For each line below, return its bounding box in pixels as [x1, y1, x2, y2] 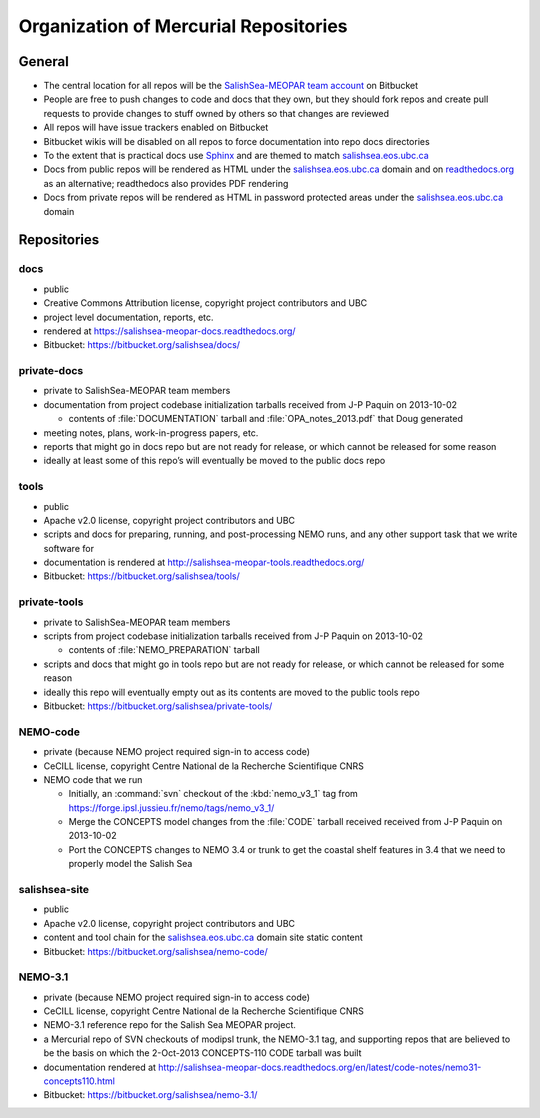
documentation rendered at [43, 1061, 157, 1073]
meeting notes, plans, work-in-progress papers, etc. [43, 426, 259, 439]
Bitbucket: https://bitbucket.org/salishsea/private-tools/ [43, 700, 273, 712]
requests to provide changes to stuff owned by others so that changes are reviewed [43, 107, 390, 119]
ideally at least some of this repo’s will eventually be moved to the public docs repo [43, 455, 386, 467]
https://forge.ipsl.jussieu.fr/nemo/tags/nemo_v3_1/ [68, 801, 275, 814]
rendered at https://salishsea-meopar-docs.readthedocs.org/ [43, 325, 296, 337]
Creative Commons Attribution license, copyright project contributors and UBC [43, 297, 368, 309]
